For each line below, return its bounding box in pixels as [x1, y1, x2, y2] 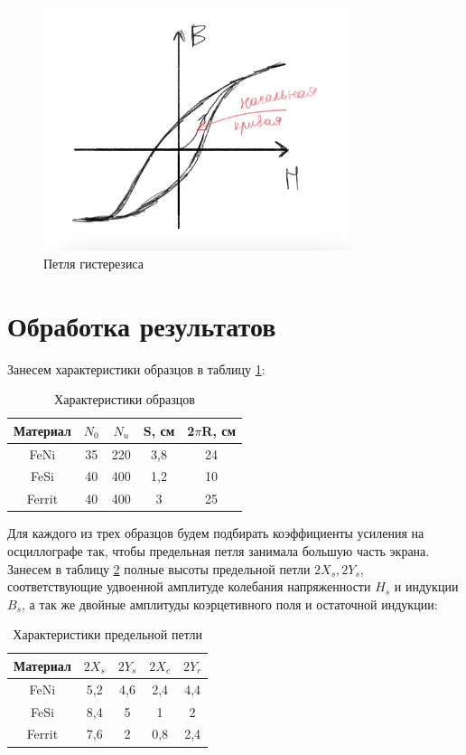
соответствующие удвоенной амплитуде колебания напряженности [7, 577, 371, 596]
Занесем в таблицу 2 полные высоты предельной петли [7, 559, 311, 578]
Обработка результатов [7, 307, 276, 344]
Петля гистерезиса [43, 253, 144, 272]
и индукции [394, 577, 459, 596]
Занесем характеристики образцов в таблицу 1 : [7, 359, 266, 378]
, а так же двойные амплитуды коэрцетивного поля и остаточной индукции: [22, 594, 438, 613]
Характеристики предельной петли [13, 625, 202, 644]
